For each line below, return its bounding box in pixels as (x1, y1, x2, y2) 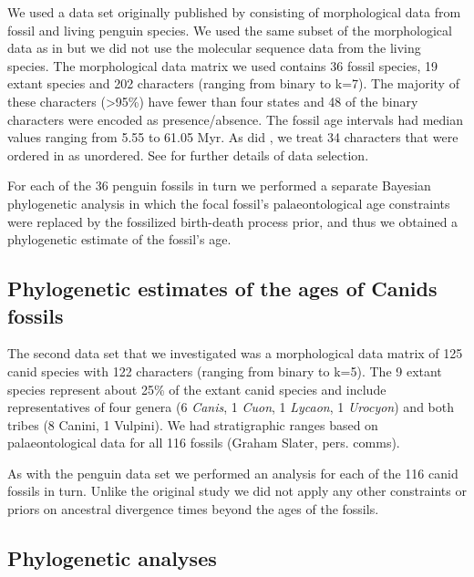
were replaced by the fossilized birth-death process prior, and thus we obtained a (7, 211, 459, 231)
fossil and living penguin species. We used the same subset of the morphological (7, 20, 452, 39)
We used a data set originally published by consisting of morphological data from (7, 3, 461, 21)
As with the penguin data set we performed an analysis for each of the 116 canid (7, 463, 459, 482)
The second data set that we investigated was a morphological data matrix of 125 (7, 344, 463, 363)
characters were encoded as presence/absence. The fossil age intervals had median (7, 109, 463, 129)
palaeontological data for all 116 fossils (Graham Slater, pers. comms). (7, 433, 400, 452)
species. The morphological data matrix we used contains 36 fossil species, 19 (7, 56, 438, 75)
